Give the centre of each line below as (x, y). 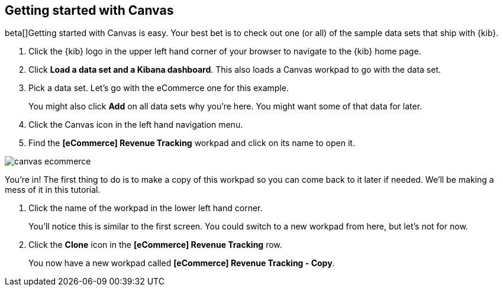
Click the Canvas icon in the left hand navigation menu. (136, 125)
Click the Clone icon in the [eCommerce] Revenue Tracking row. (155, 245)
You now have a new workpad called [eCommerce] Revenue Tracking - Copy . (182, 263)
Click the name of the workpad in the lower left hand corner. (146, 208)
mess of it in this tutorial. (53, 190)
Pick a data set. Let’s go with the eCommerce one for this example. (159, 88)
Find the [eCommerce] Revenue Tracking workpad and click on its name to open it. (192, 143)
